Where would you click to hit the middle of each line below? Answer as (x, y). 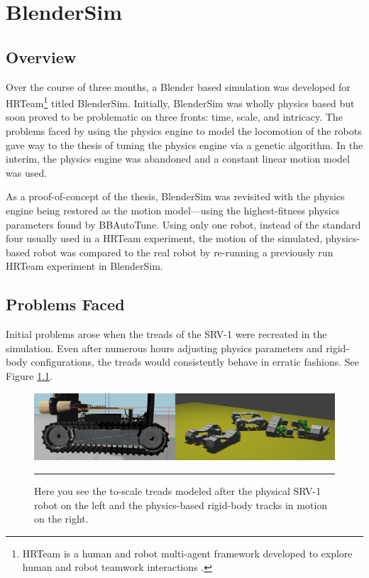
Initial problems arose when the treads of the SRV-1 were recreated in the (166, 334)
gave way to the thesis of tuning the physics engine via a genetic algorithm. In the (184, 144)
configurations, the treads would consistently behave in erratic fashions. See (195, 362)
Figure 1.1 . (29, 375)
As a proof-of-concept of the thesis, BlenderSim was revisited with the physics (175, 196)
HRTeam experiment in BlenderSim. (84, 266)
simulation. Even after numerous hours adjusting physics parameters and (164, 348)
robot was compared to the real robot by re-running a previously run (183, 252)
